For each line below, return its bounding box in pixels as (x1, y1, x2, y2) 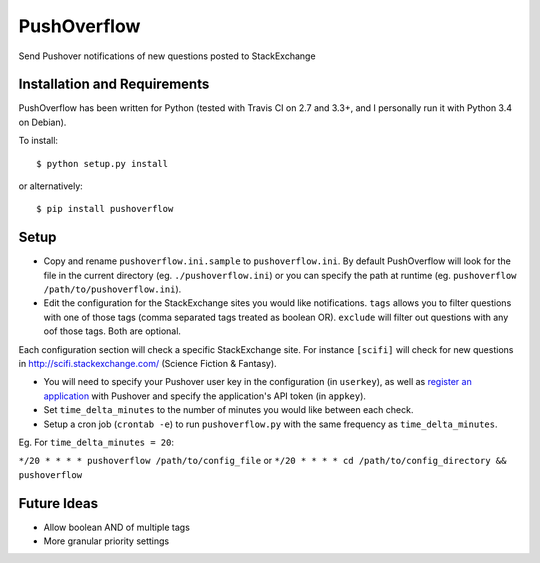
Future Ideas (18, 495, 99, 512)
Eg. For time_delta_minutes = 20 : (18, 436, 175, 448)
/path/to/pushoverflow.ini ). (43, 283, 182, 295)
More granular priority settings (43, 535, 170, 547)
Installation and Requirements (18, 76, 210, 93)
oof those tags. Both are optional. (43, 325, 182, 337)
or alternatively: (18, 180, 84, 192)
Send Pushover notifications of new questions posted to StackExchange (18, 50, 316, 62)
